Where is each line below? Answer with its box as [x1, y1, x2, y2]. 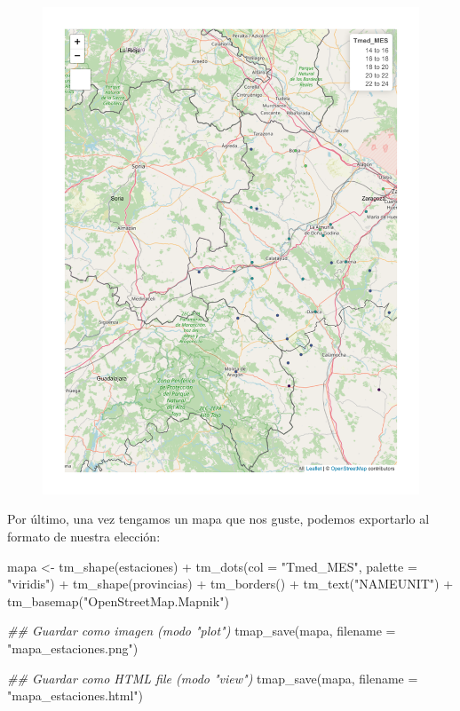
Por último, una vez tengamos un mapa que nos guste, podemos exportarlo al [7, 510, 430, 528]
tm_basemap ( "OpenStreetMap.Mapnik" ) [7, 591, 229, 610]
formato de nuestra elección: [7, 527, 161, 546]
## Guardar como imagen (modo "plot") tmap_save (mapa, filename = [7, 621, 396, 640]
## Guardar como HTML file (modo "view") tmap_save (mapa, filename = [7, 668, 418, 687]
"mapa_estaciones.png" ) [7, 639, 139, 658]
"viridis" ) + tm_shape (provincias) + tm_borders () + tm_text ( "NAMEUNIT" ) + [7, 574, 454, 593]
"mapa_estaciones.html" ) [7, 686, 143, 705]
